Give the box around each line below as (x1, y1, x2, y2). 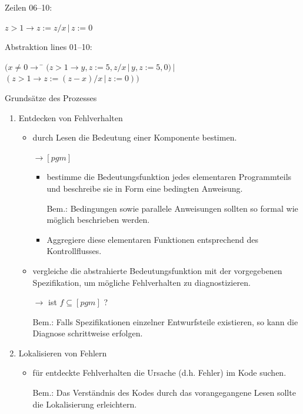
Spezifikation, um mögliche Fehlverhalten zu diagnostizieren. (32, 276, 251, 288)
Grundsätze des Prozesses (5, 91, 97, 103)
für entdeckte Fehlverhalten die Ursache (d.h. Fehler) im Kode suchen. (32, 366, 287, 379)
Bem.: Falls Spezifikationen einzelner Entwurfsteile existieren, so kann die (32, 315, 298, 328)
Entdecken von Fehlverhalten (18, 111, 123, 123)
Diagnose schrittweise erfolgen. (32, 327, 143, 339)
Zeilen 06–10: (5, 1, 52, 13)
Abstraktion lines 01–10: (5, 41, 92, 53)
